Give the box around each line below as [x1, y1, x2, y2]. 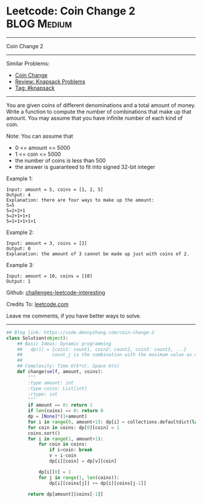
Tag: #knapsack [14, 84, 55, 91]
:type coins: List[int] [28, 385, 87, 392]
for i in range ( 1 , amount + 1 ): [28, 436, 103, 442]
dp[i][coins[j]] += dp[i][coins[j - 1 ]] [49, 480, 147, 486]
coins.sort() [28, 430, 61, 436]
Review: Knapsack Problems [14, 78, 86, 85]
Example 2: [6, 229, 34, 236]
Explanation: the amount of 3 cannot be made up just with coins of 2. [6, 251, 189, 257]
